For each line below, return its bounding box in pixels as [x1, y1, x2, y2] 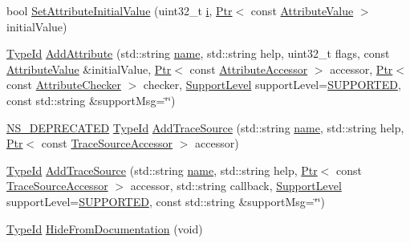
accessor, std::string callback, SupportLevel [130, 177, 342, 194]
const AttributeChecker [6, 76, 121, 93]
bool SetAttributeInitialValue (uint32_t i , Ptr [6, 2, 233, 18]
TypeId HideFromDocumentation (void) [6, 220, 203, 237]
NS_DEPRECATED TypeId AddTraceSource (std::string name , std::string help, [6, 119, 404, 136]
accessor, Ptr [330, 60, 393, 77]
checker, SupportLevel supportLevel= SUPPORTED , [143, 76, 401, 93]
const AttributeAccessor [189, 60, 308, 77]
